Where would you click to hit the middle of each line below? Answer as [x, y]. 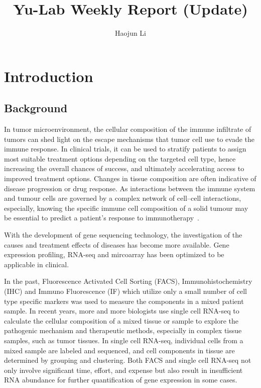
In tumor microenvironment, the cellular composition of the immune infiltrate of [128, 129]
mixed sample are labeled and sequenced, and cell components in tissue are [119, 350]
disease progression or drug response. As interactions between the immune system [130, 188]
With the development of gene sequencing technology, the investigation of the [123, 235]
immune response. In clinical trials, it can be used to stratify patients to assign [125, 149]
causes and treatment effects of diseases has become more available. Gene [117, 244]
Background [36, 108]
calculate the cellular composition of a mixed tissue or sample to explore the [121, 320]
